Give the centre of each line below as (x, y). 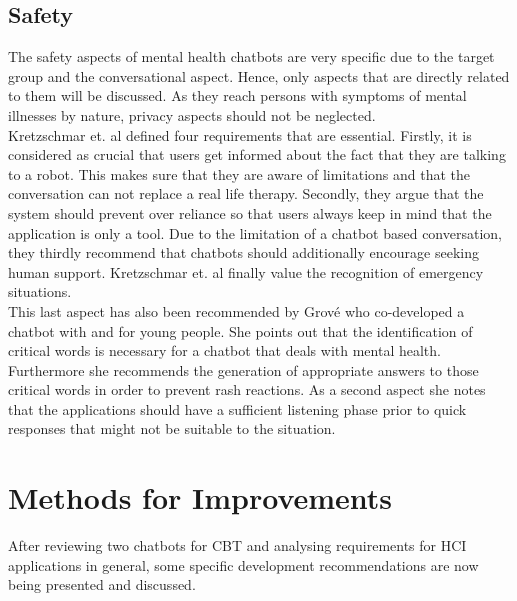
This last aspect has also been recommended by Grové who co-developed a (236, 310)
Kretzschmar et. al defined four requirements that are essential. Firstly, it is (240, 134)
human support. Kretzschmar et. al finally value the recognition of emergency (246, 271)
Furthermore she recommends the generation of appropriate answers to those (243, 369)
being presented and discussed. (102, 584)
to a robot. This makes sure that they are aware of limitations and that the (239, 173)
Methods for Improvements (200, 497)
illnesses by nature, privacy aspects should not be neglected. (192, 114)
